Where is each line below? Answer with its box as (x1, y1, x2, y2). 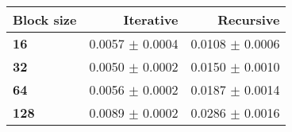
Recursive (217, 10, 280, 29)
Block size (13, 10, 77, 29)
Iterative (123, 10, 179, 29)
